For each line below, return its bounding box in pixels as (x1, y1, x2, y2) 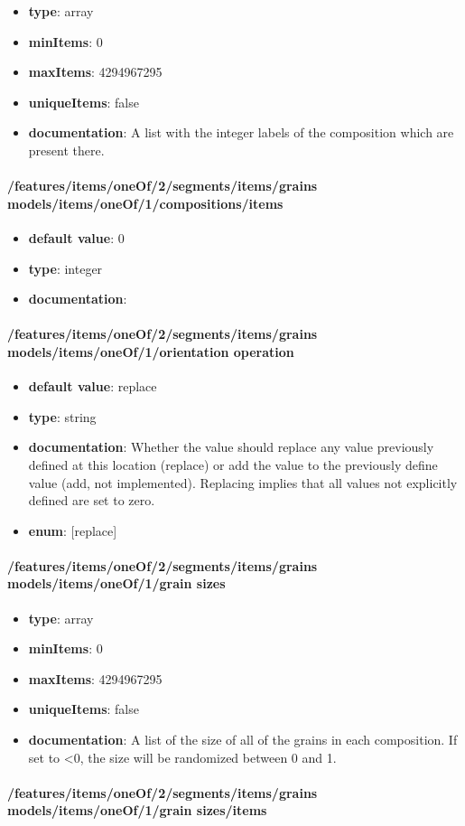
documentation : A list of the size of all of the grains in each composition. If (28, 730, 458, 749)
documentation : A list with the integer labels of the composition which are (28, 123, 454, 142)
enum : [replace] (28, 521, 117, 540)
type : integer (28, 258, 103, 277)
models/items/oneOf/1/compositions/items (7, 193, 284, 212)
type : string (28, 407, 97, 426)
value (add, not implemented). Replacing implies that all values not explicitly (28, 473, 458, 492)
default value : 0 (28, 228, 125, 247)
